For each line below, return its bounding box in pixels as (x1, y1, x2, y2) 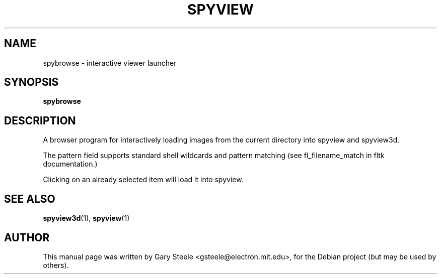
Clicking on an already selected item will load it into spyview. (43, 175, 244, 184)
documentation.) (43, 160, 98, 169)
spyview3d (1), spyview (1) (43, 214, 130, 223)
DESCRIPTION (4, 114, 76, 127)
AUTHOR (4, 231, 50, 244)
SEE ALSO (4, 192, 55, 205)
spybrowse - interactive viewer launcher (43, 58, 177, 67)
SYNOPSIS (4, 76, 59, 89)
